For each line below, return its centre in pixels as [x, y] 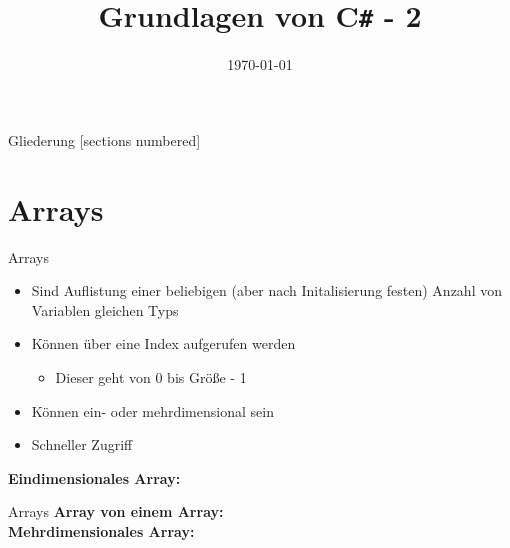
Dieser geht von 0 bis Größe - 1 [151, 376]
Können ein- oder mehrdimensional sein [152, 410]
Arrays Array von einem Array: [116, 511]
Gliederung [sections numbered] [104, 139]
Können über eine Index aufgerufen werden [163, 343]
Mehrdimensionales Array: [101, 530]
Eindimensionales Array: [94, 477]
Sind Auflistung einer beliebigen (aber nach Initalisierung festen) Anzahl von [266, 290]
